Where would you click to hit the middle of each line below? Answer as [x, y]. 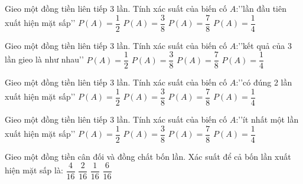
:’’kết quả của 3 [264, 45]
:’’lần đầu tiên [261, 8]
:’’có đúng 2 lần [264, 82]
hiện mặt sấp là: [34, 170]
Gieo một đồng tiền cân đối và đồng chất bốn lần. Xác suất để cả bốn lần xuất [148, 156]
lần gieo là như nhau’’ [44, 59]
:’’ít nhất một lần [267, 119]
